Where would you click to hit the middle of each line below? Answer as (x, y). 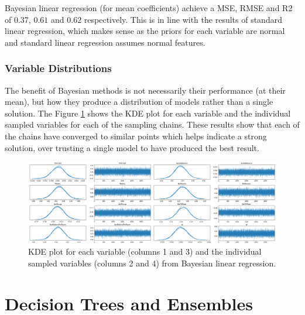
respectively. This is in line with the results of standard (183, 19)
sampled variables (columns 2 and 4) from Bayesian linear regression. (152, 263)
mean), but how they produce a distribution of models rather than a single (139, 102)
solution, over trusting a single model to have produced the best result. (132, 147)
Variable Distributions (58, 68)
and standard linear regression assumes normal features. (105, 42)
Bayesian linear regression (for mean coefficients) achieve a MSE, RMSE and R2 (149, 8)
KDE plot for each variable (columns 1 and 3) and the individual (145, 251)
